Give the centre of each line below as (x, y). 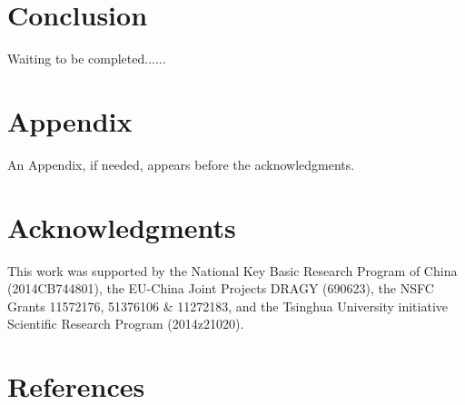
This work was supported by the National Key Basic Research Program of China (232, 270)
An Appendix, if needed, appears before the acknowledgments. (181, 164)
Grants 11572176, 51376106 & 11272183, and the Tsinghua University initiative (228, 306)
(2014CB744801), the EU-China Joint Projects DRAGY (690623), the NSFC (221, 288)
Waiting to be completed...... (87, 59)
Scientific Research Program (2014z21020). (126, 324)
